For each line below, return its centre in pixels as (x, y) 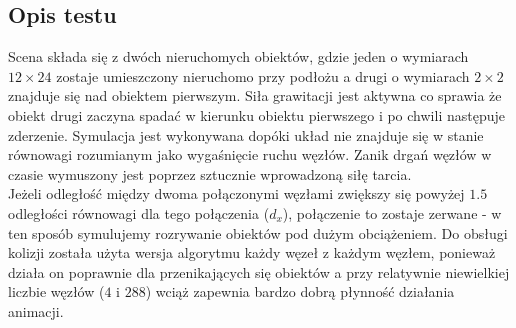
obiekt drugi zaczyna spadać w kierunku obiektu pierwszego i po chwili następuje (256, 114)
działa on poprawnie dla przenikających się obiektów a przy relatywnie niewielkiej (259, 271)
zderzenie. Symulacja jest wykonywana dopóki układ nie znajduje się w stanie (246, 134)
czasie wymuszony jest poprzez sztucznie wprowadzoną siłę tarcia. (210, 173)
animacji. (36, 310)
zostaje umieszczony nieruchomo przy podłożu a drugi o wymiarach (263, 75)
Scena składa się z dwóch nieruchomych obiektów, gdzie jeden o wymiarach (238, 56)
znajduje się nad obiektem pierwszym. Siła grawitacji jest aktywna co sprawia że (255, 95)
